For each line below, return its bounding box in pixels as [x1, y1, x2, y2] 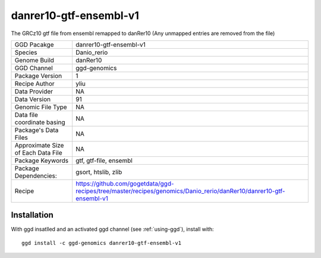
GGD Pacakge [14, 40, 54, 49]
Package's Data [14, 125, 59, 134]
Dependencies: [14, 171, 58, 180]
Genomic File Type [14, 103, 68, 111]
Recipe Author [14, 79, 55, 87]
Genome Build [14, 56, 55, 64]
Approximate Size [14, 141, 64, 149]
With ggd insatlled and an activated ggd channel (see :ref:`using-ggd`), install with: [11, 226, 214, 233]
